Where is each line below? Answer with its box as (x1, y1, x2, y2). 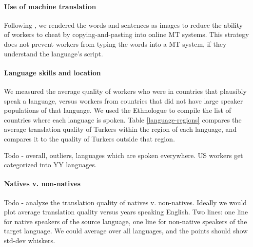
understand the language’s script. (4, 48, 103, 58)
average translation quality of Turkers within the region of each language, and (4, 124, 237, 134)
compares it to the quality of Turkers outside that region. (4, 133, 175, 143)
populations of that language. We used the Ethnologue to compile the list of (4, 105, 231, 115)
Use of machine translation (4, 1, 96, 11)
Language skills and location (4, 67, 101, 77)
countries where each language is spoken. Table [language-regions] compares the (4, 114, 242, 124)
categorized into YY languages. (4, 159, 97, 170)
